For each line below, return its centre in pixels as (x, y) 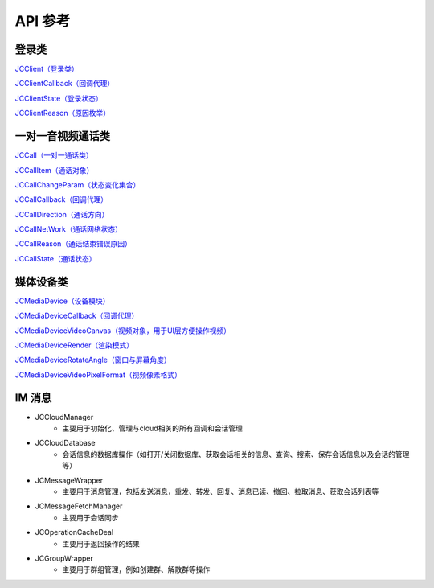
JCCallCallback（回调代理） (61, 199)
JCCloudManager (64, 417)
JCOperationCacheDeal (74, 532)
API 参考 (43, 21)
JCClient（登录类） (47, 69)
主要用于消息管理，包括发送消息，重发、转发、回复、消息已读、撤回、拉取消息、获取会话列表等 (221, 491)
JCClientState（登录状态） (59, 98)
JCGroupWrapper (64, 558)
